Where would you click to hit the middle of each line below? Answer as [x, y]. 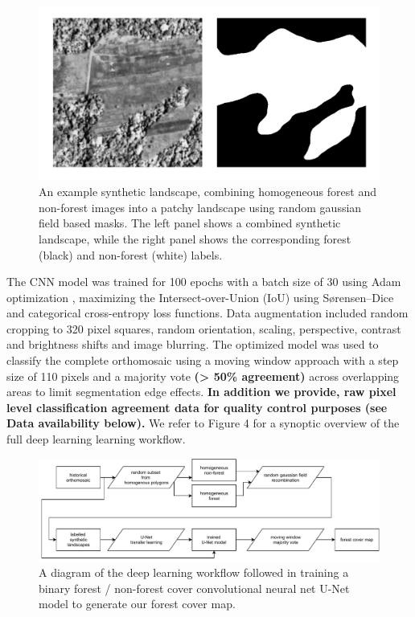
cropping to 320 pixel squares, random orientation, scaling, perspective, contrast [204, 328]
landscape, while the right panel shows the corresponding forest [195, 238]
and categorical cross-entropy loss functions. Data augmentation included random [207, 313]
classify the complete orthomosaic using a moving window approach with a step [203, 360]
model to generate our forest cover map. [137, 604]
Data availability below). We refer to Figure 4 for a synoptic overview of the [203, 423]
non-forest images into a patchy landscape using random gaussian [200, 207]
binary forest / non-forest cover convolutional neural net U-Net [194, 588]
